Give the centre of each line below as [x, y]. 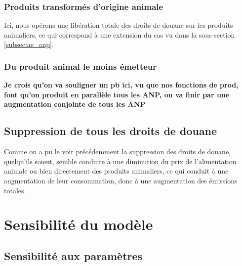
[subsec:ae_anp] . [29, 44]
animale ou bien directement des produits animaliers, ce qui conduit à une [116, 171]
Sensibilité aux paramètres [73, 255]
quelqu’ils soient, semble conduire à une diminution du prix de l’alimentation [120, 161]
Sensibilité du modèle [79, 224]
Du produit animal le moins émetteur [81, 66]
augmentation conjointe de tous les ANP [75, 104]
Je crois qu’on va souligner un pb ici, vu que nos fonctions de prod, [121, 85]
